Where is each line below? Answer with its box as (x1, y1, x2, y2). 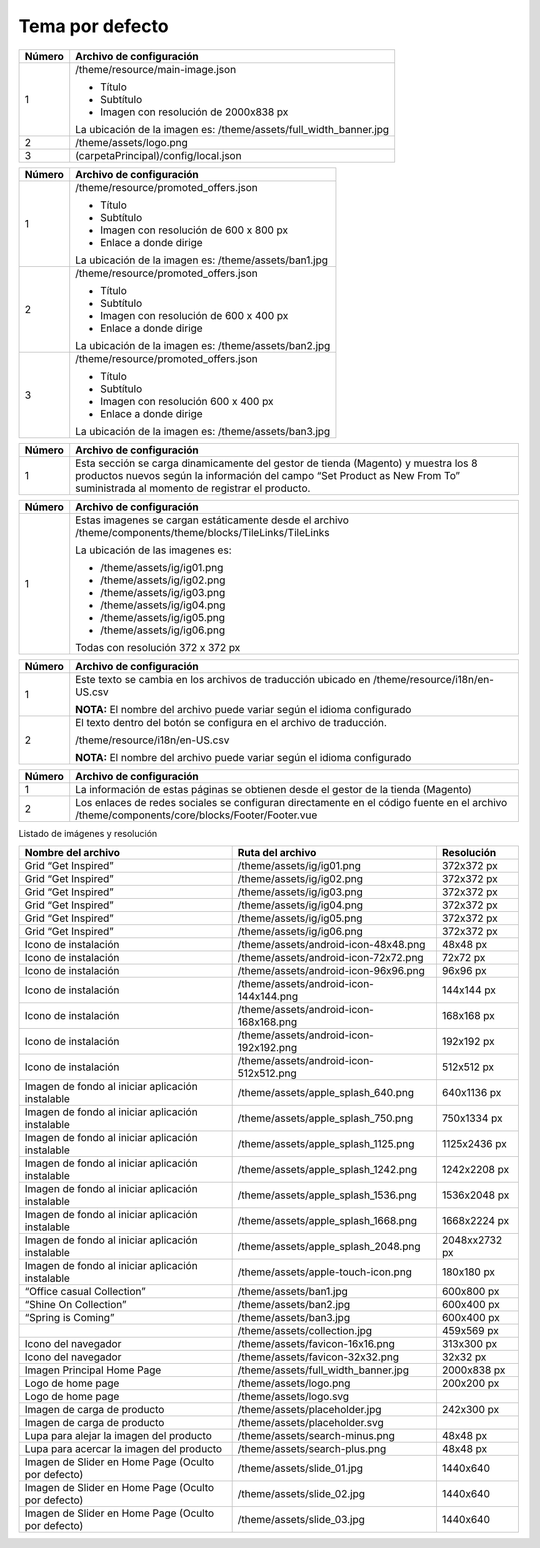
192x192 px (441, 1034, 495, 1048)
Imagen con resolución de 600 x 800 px (100, 223, 289, 237)
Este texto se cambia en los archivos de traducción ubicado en (75, 672, 371, 686)
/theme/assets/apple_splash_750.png (237, 1111, 414, 1125)
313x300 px (441, 1336, 498, 1350)
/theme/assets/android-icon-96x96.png (237, 963, 425, 977)
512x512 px (441, 1060, 495, 1074)
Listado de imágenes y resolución (18, 827, 158, 839)
